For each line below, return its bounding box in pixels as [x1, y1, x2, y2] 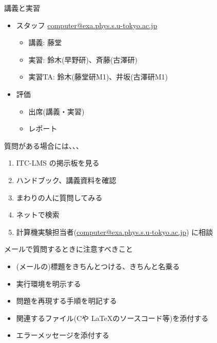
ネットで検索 [16, 209, 60, 220]
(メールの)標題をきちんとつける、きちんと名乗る [16, 260, 180, 271]
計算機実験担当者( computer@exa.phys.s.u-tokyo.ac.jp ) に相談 [16, 226, 213, 237]
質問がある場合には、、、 [4, 140, 83, 151]
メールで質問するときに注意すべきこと [4, 244, 133, 254]
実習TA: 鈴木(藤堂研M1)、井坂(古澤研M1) [28, 71, 168, 82]
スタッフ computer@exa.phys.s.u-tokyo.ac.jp [16, 19, 157, 30]
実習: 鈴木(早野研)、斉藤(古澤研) [28, 54, 137, 65]
